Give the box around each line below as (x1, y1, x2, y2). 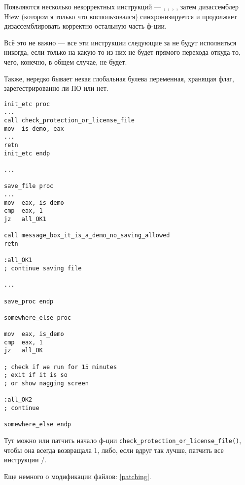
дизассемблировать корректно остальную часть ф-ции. (4, 21, 167, 31)
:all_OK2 (4, 396, 33, 404)
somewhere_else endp (4, 421, 71, 428)
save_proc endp (4, 298, 54, 305)
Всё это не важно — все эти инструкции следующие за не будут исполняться (4, 37, 237, 47)
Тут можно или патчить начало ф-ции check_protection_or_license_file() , (4, 435, 242, 445)
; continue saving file (4, 264, 82, 272)
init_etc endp (4, 149, 50, 157)
